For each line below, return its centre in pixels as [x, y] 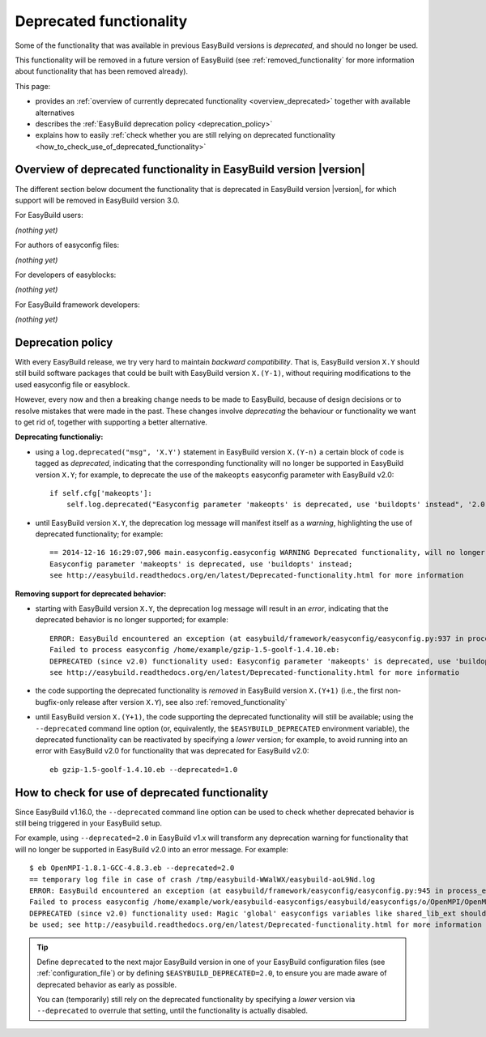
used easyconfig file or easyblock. [72, 384]
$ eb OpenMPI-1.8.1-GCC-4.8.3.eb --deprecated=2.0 [132, 868]
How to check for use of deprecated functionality [142, 793]
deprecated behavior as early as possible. [107, 984]
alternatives [55, 113]
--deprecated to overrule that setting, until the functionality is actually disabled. [172, 1011]
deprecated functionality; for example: [99, 534]
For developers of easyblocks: [66, 275]
